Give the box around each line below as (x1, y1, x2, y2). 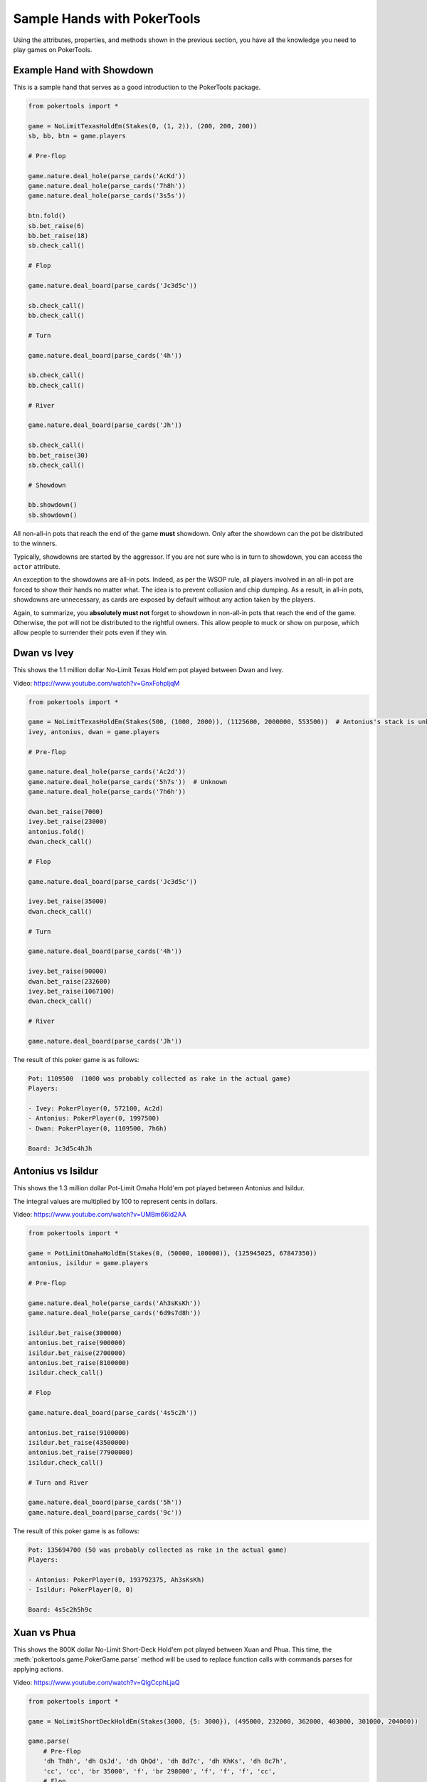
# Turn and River (28, 1478, 89, 1486)
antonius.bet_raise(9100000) (28, 1428, 130, 1436)
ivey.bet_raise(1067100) (28, 987, 115, 995)
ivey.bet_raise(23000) (28, 818, 107, 826)
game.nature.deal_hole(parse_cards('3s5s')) (28, 192, 186, 200)
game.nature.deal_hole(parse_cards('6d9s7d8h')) (28, 1309, 201, 1317)
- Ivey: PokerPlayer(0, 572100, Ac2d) (28, 1105, 164, 1113)
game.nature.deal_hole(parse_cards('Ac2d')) (28, 768, 186, 776)
